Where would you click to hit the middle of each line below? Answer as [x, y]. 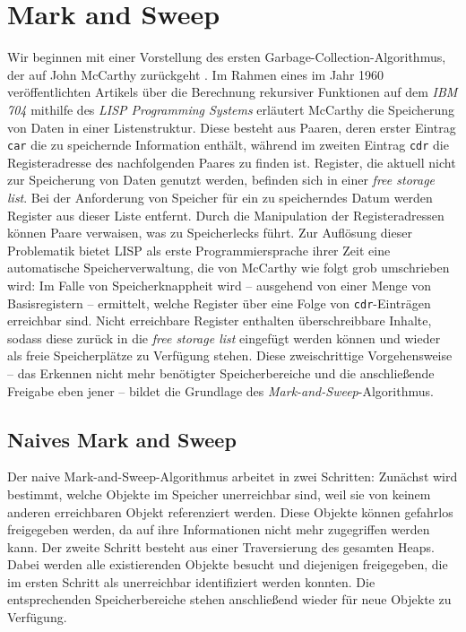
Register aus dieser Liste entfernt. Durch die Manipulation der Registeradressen [226, 215]
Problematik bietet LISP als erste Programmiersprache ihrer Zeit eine [199, 250]
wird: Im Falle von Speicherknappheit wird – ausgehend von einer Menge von [219, 285]
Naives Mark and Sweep [122, 439]
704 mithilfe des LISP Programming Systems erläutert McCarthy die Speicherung [231, 109]
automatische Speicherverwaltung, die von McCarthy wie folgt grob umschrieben [229, 268]
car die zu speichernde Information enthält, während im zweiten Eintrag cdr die [228, 145]
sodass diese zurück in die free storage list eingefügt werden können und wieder [224, 338]
